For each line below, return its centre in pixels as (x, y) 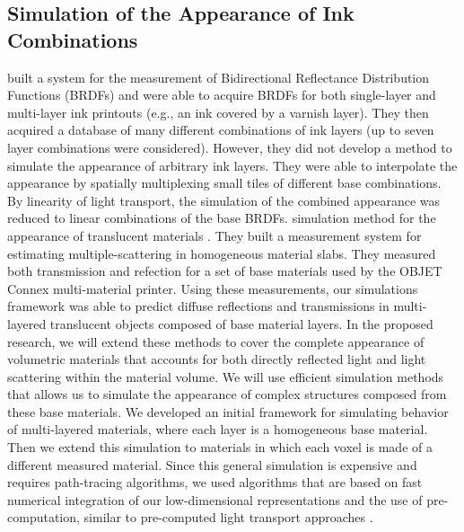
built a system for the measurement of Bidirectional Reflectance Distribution (219, 77)
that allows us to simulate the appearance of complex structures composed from (227, 394)
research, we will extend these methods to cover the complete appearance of (216, 341)
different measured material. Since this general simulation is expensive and (212, 464)
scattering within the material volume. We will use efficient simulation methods (226, 376)
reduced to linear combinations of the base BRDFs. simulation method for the (222, 218)
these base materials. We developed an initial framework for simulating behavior (228, 411)
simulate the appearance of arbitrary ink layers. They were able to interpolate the (232, 165)
